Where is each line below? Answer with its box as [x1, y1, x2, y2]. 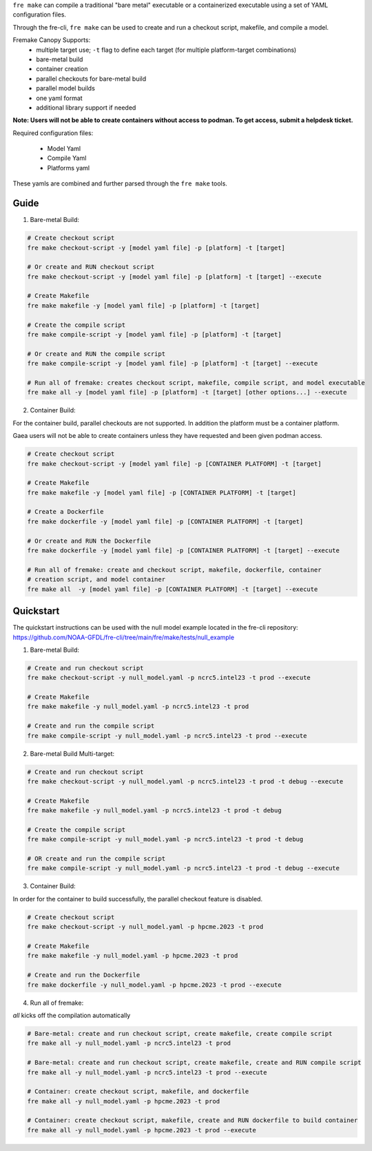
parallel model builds [36, 84, 96, 92]
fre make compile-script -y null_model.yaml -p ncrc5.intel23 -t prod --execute [27, 732, 307, 739]
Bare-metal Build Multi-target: [30, 749, 115, 758]
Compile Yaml [47, 154, 87, 162]
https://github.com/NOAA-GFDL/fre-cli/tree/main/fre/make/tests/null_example [12, 633, 234, 641]
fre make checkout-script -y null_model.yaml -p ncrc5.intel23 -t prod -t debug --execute [27, 777, 344, 785]
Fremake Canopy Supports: [12, 36, 91, 44]
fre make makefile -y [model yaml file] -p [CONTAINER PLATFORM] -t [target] [27, 488, 296, 497]
